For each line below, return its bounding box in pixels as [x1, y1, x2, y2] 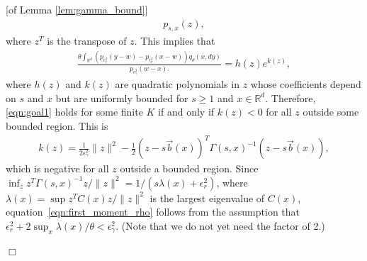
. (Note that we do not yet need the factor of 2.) [115, 218, 325, 233]
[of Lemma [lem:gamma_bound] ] [6, 2, 148, 16]
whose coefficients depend [250, 77, 361, 91]
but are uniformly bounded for [55, 90, 188, 105]
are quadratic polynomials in [115, 77, 239, 91]
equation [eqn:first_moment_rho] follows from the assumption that [6, 204, 300, 219]
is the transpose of [47, 33, 127, 48]
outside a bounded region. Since [120, 161, 259, 176]
